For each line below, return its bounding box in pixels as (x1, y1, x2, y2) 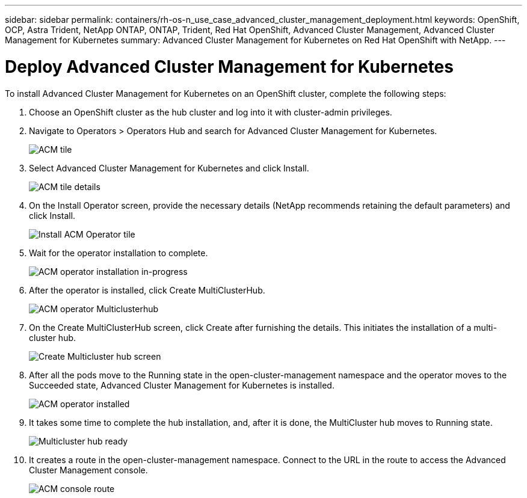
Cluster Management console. (29, 464, 148, 475)
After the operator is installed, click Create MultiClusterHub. (29, 284, 265, 295)
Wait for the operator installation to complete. (29, 247, 208, 258)
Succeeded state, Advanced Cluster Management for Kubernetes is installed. (29, 380, 334, 390)
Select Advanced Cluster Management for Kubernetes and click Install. (29, 162, 309, 173)
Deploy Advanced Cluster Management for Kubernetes (5, 56, 454, 77)
